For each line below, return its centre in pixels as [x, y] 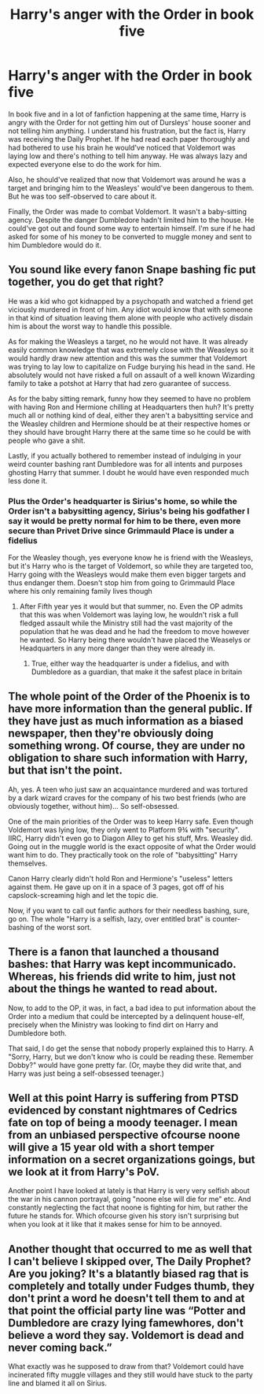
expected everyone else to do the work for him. [85, 164]
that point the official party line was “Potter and [127, 1310]
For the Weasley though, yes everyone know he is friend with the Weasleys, [131, 558]
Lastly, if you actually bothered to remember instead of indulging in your [125, 455]
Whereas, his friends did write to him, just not [122, 977]
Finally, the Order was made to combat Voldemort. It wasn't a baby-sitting [128, 211]
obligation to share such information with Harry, [128, 758]
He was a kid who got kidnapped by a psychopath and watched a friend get [131, 301]
